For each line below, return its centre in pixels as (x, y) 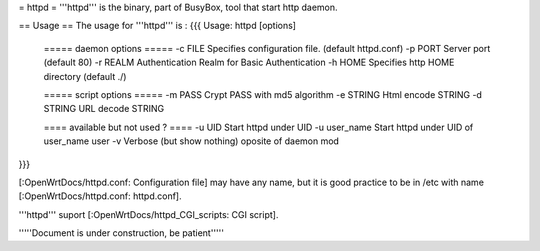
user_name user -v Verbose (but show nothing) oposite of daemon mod (191, 141)
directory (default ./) (85, 76)
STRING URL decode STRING (104, 109)
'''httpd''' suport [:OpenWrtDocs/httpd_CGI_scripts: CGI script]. (148, 214)
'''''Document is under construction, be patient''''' (121, 233)
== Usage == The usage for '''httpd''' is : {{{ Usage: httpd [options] (157, 26)
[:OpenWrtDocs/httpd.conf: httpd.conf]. (100, 196)
